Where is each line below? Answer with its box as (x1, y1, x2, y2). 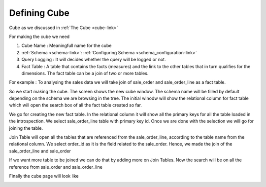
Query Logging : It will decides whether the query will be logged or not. (21, 57, 166, 63)
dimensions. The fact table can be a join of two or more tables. (21, 70, 149, 76)
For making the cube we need (9, 34, 70, 39)
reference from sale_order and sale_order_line (9, 164, 103, 170)
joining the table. (9, 125, 43, 131)
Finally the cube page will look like (9, 173, 79, 179)
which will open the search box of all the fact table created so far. (9, 102, 142, 108)
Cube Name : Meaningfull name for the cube (21, 42, 112, 49)
